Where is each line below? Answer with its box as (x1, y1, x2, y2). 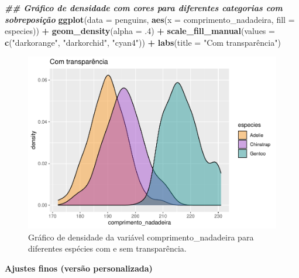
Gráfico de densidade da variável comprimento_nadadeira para (28, 230, 254, 243)
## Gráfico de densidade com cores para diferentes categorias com (5, 2, 283, 13)
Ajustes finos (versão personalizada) (5, 262, 153, 274)
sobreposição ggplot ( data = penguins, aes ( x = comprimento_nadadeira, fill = (5, 13, 295, 25)
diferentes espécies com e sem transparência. (28, 242, 187, 255)
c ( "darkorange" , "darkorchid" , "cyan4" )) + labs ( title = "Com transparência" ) (5, 36, 281, 48)
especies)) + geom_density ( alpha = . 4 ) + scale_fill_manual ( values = (5, 25, 275, 37)
